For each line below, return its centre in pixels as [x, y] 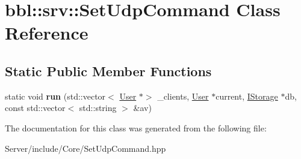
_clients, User [183, 96]
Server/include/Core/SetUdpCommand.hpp [85, 148]
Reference [47, 33]
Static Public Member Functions [108, 70]
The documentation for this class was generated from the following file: [136, 127]
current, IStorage [247, 96]
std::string [98, 108]
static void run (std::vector [55, 96]
